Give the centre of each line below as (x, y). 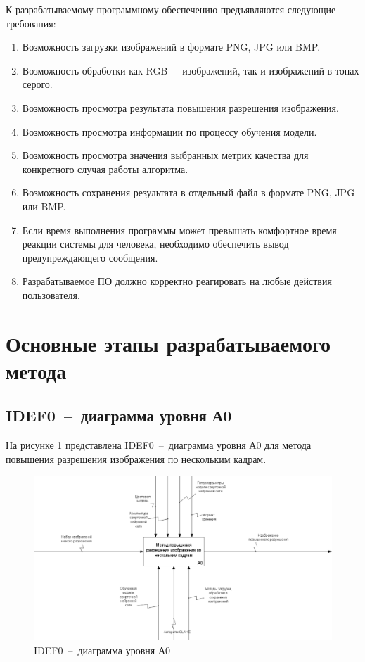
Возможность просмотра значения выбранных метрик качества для (165, 155)
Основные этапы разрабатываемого (168, 343)
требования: (31, 23)
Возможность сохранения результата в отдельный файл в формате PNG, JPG (188, 192)
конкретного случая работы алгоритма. (105, 168)
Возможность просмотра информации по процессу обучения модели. (169, 131)
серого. (37, 84)
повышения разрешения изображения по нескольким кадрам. (136, 458)
